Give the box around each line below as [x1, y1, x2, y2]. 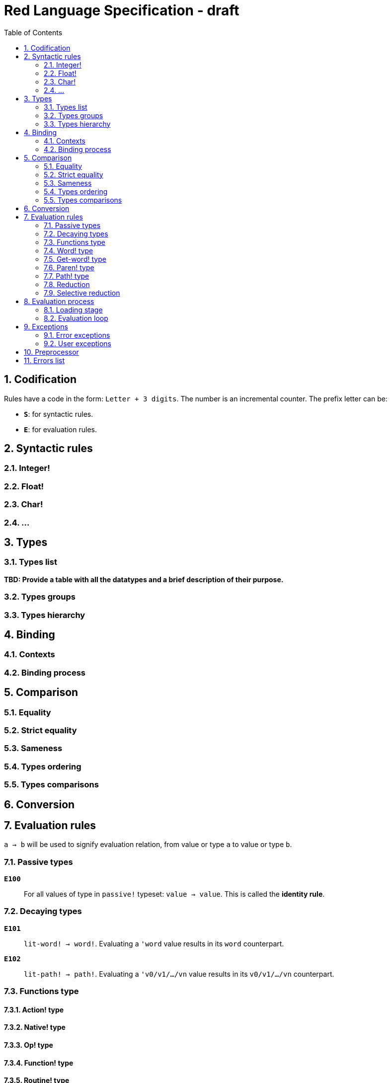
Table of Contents [4, 28, 63, 37]
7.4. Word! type [44, 246, 93, 255]
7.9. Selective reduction [44, 288, 120, 297]
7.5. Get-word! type [44, 254, 106, 263]
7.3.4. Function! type [4, 1058, 74, 1067]
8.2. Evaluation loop [44, 313, 108, 322]
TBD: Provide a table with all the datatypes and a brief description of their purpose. [4, 575, 284, 584]
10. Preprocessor [24, 347, 79, 356]
